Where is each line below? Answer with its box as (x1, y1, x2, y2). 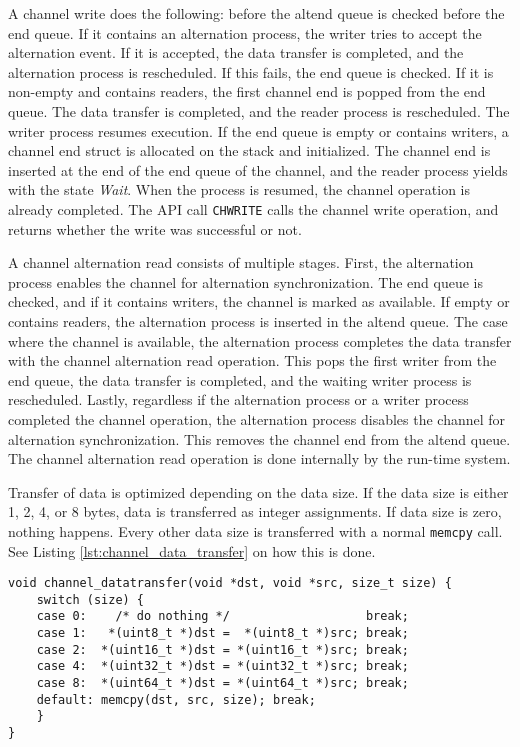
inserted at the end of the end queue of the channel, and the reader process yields (8, 159, 508, 180)
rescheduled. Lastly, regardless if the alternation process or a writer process (8, 389, 469, 410)
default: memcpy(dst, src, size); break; (36, 692, 316, 707)
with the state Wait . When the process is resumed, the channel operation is (8, 179, 471, 200)
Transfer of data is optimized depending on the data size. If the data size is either (8, 481, 509, 502)
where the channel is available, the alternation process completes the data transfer (8, 330, 512, 351)
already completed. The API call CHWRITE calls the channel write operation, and (8, 198, 499, 219)
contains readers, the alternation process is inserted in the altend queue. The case (8, 310, 508, 331)
